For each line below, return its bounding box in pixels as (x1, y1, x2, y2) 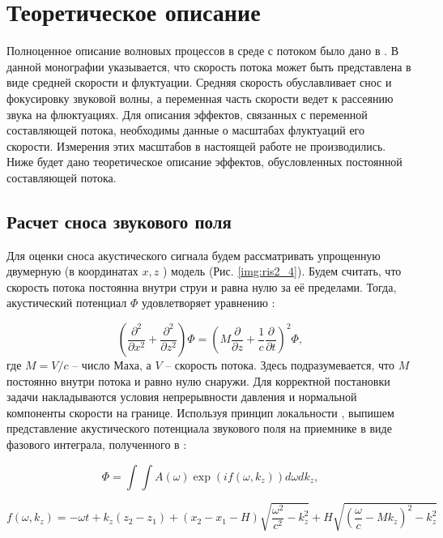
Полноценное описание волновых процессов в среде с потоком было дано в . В (6, 42, 399, 59)
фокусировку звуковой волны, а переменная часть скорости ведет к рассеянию (6, 89, 394, 106)
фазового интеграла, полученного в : (6, 436, 187, 453)
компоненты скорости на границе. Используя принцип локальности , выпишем (6, 403, 394, 421)
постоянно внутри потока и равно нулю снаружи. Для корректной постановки (6, 372, 390, 389)
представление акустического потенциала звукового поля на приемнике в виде (6, 420, 392, 437)
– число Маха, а (72, 357, 151, 374)
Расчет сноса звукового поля (6, 208, 232, 233)
